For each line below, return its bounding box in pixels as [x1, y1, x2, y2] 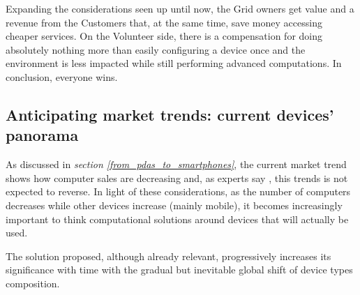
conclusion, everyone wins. [6, 69, 118, 84]
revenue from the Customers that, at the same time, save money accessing [6, 15, 322, 29]
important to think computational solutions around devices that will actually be [6, 211, 349, 226]
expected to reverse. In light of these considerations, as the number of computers [6, 184, 351, 199]
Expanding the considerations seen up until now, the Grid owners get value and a [6, 1, 354, 15]
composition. [6, 275, 60, 290]
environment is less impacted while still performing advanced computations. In [6, 56, 342, 70]
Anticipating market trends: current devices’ [6, 103, 334, 125]
